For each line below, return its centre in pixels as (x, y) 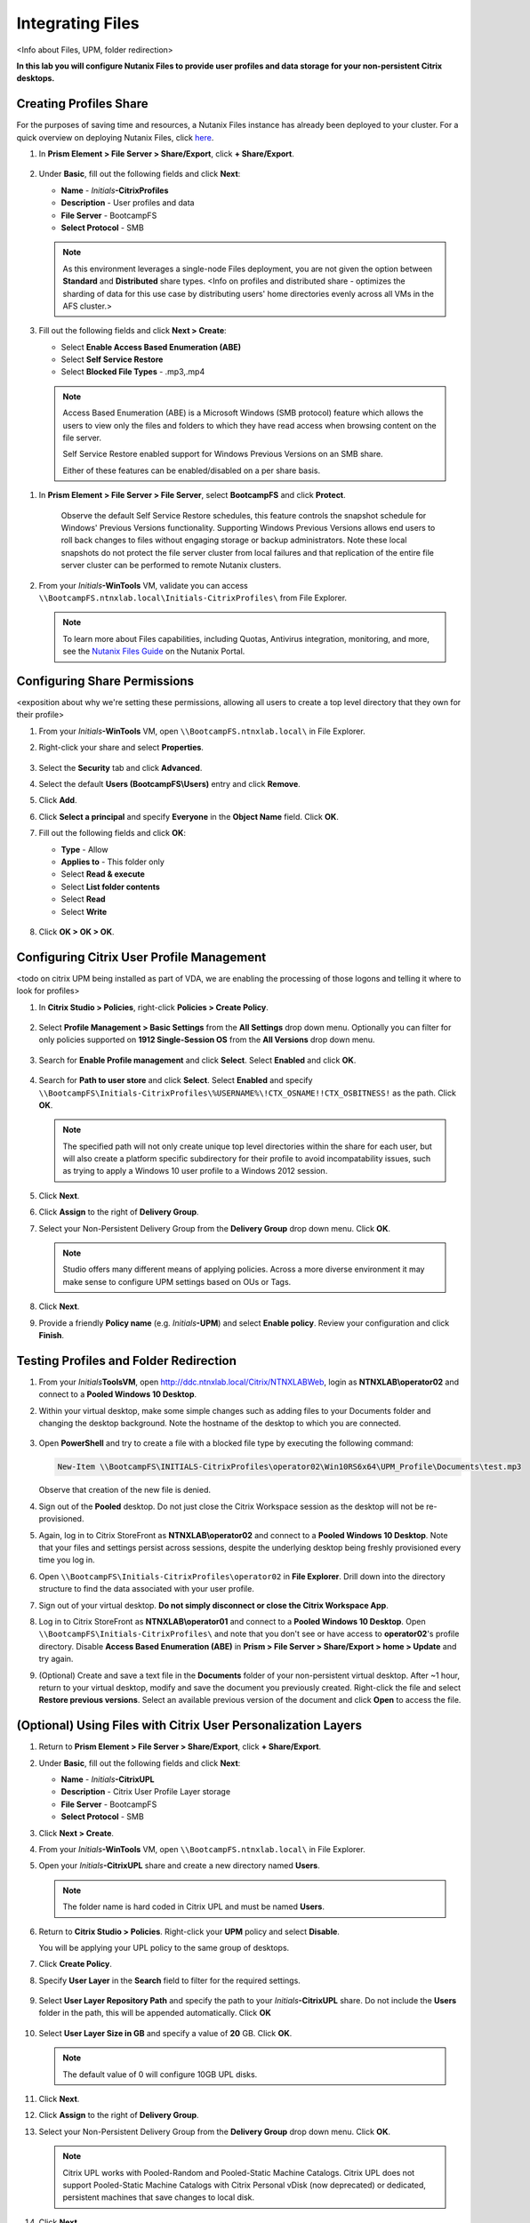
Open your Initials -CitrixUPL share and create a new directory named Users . (179, 1866)
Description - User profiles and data (128, 203)
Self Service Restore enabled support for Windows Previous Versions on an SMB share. (223, 454)
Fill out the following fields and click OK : (112, 833)
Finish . (52, 1335)
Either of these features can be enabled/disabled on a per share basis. (191, 470)
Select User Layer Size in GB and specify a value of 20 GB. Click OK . (165, 2033)
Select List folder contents (110, 887)
